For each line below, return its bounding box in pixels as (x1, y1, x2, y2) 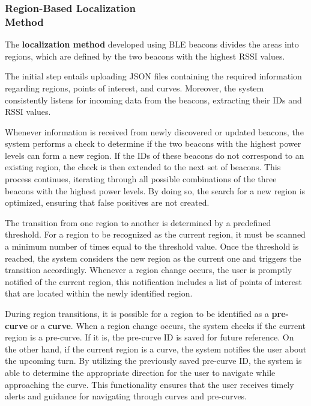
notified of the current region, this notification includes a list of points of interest (5, 275, 302, 288)
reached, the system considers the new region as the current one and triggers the (5, 251, 301, 264)
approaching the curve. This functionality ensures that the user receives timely (5, 378, 294, 390)
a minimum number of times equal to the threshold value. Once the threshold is (5, 240, 299, 253)
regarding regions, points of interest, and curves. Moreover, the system (5, 81, 264, 94)
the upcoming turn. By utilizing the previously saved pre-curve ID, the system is (5, 354, 302, 367)
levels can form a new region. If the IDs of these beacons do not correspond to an (5, 149, 304, 161)
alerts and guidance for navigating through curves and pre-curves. (5, 390, 247, 402)
